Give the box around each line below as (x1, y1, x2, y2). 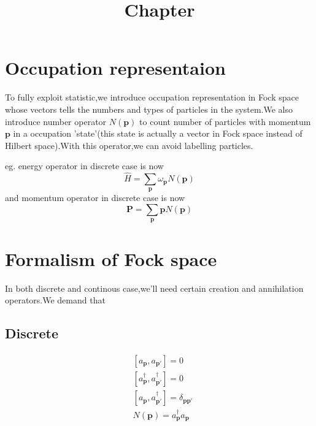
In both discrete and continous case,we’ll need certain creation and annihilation (5, 281, 304, 294)
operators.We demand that (5, 294, 106, 306)
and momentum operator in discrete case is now (5, 191, 185, 204)
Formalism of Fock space (5, 246, 217, 271)
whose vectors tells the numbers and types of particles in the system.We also (5, 102, 293, 115)
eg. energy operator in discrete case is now (5, 159, 164, 172)
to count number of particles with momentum (139, 115, 311, 127)
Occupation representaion (5, 55, 226, 80)
